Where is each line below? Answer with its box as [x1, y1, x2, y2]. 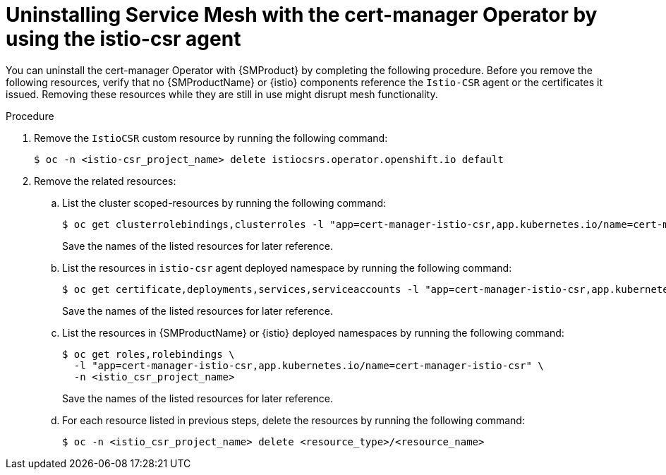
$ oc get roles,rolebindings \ [62, 348, 235, 360]
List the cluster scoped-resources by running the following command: [62, 196, 387, 209]
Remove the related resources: [34, 174, 176, 187]
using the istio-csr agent [6, 27, 241, 51]
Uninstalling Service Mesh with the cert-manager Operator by [6, 3, 598, 27]
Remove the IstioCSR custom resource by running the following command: [34, 131, 388, 144]
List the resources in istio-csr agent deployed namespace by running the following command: [62, 261, 512, 274]
